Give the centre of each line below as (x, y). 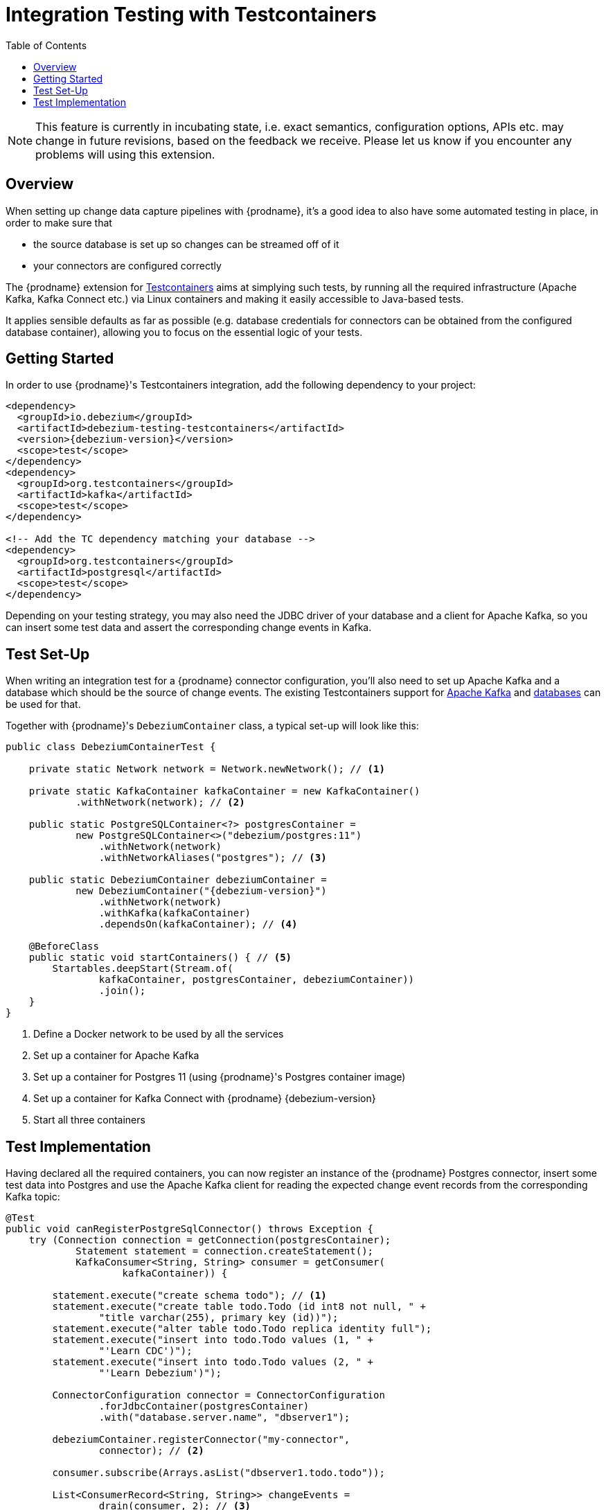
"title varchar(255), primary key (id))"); (219, 1318)
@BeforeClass (64, 947)
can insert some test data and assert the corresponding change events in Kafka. (189, 628)
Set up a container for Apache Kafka (116, 1056)
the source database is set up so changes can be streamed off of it (186, 244)
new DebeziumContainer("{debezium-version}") (201, 891)
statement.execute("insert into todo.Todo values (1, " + (213, 1340)
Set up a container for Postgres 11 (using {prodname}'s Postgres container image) (220, 1077)
